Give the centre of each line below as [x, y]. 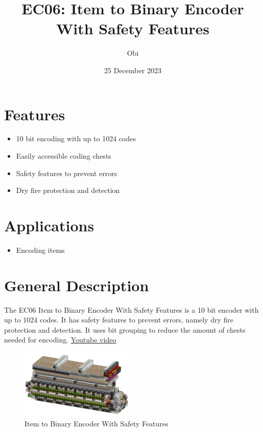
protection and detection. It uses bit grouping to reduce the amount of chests [125, 329]
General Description [77, 285]
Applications [49, 225]
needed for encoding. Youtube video [60, 340]
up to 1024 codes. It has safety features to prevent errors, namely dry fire [119, 320]
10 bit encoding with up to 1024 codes [76, 138]
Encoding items [40, 250]
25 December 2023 [133, 70]
